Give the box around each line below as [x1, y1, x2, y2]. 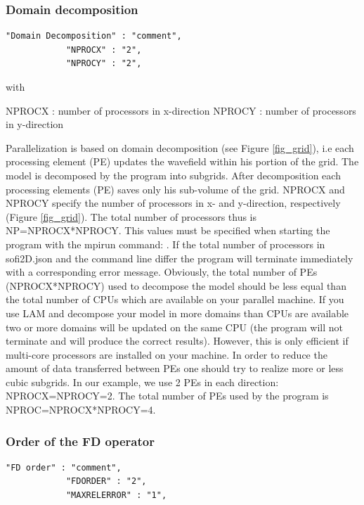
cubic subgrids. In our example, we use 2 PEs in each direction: [6, 374, 279, 389]
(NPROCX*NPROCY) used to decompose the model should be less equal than [6, 278, 346, 293]
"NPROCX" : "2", [65, 44, 142, 55]
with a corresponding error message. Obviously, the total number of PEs [6, 264, 318, 279]
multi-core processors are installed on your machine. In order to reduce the [6, 347, 327, 362]
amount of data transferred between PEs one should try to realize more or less [6, 361, 344, 376]
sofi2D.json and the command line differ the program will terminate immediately [6, 250, 353, 265]
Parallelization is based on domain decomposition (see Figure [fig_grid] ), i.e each [6, 140, 354, 155]
